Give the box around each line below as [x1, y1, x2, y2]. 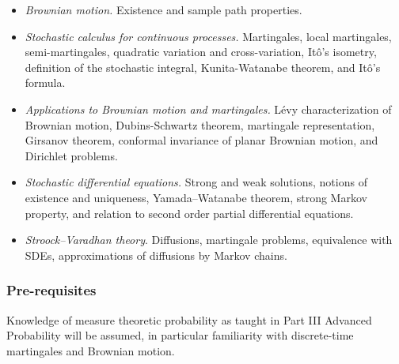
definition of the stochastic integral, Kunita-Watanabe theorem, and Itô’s [25, 58, 381, 75]
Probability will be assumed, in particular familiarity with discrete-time [6, 327, 354, 343]
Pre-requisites [6, 280, 97, 300]
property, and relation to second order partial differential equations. [25, 205, 354, 221]
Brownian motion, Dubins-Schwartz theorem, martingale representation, [25, 116, 375, 133]
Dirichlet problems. [25, 147, 118, 163]
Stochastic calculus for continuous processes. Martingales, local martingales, [25, 28, 392, 44]
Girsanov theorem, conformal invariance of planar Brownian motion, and [25, 132, 378, 148]
